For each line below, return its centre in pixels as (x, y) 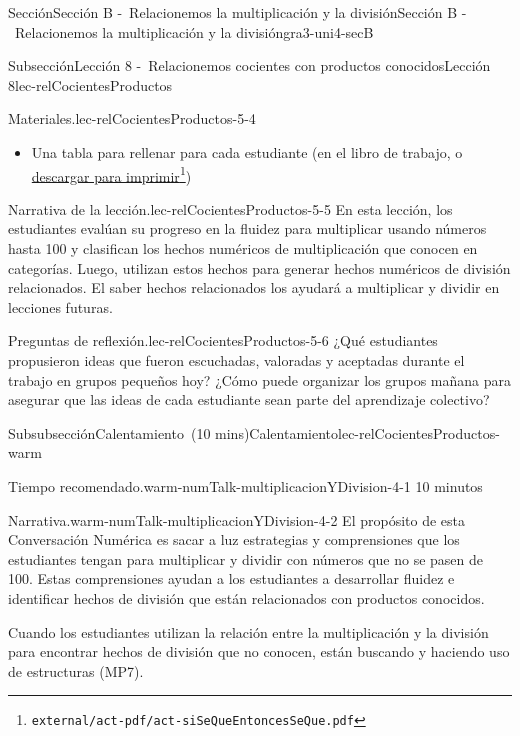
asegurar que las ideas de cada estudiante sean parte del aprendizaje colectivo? (249, 399)
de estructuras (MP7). (76, 670)
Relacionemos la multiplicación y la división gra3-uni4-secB (194, 31)
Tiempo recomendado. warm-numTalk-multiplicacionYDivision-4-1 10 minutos (245, 485)
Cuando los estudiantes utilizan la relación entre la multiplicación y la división (248, 631)
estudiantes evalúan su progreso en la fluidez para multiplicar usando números (247, 228)
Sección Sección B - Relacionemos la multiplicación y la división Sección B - (237, 12)
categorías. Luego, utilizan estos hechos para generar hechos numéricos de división (259, 267)
